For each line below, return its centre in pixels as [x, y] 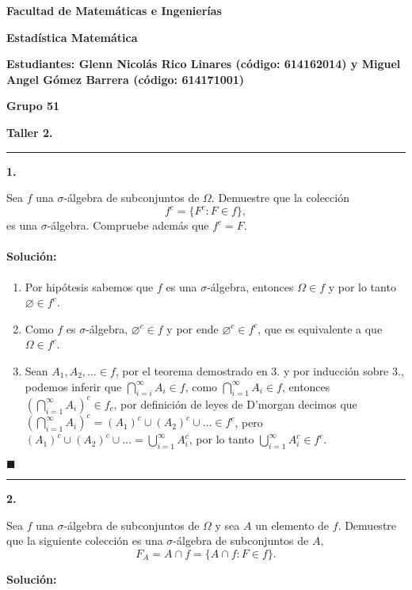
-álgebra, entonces [250, 286]
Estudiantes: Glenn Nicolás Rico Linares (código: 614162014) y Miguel [204, 64]
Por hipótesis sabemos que [89, 286]
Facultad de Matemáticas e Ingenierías [114, 10]
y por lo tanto [362, 286]
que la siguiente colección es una [85, 541]
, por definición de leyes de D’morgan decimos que [235, 403]
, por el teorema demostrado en [191, 371]
